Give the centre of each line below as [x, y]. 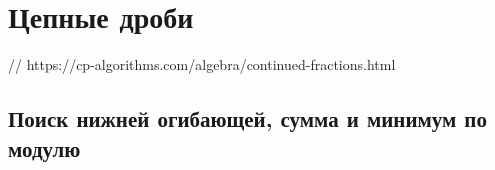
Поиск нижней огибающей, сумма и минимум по [247, 118]
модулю [44, 147]
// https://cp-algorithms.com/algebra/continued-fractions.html [202, 64]
